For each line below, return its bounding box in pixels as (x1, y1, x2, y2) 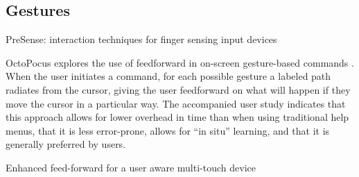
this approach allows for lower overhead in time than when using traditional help (6, 110, 349, 124)
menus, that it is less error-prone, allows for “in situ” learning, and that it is (6, 123, 330, 137)
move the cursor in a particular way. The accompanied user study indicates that (6, 96, 346, 110)
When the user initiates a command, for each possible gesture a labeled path (6, 69, 331, 83)
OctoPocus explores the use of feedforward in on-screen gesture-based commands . (6, 55, 354, 69)
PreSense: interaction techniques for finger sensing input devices (6, 32, 277, 47)
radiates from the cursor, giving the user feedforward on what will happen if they (6, 82, 351, 96)
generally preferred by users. (6, 137, 126, 151)
